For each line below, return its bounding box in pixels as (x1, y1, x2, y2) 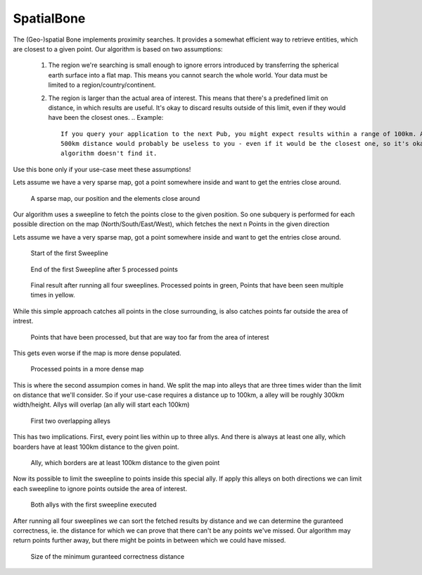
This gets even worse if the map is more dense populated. (13, 349, 182, 357)
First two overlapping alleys (30, 416, 110, 425)
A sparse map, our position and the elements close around (30, 194, 200, 202)
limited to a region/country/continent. (48, 81, 156, 89)
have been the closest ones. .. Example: (48, 113, 164, 122)
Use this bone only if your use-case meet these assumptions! (13, 165, 191, 173)
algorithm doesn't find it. (60, 149, 158, 158)
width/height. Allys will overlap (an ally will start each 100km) (13, 400, 190, 409)
